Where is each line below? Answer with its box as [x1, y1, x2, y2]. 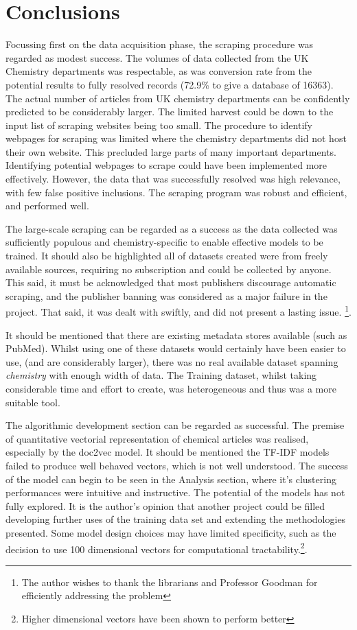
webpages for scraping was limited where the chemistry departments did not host [5, 131, 347, 145]
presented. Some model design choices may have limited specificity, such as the [5, 525, 336, 539]
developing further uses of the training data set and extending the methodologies [5, 512, 346, 526]
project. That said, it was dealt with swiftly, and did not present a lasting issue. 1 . [5, 303, 352, 319]
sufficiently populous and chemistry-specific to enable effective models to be [5, 235, 323, 249]
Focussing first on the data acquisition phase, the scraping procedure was [5, 37, 314, 51]
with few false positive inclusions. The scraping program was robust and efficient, [5, 185, 347, 199]
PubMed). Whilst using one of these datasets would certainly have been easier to [5, 341, 346, 355]
